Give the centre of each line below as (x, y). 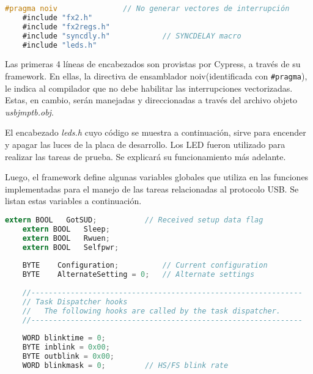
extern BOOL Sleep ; (66, 229)
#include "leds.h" (60, 45)
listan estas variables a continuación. (73, 201)
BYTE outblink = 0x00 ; (68, 357)
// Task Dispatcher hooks (75, 302)
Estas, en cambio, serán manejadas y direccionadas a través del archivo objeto (151, 100)
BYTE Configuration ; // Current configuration (145, 266)
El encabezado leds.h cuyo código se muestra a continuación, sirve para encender (156, 132)
